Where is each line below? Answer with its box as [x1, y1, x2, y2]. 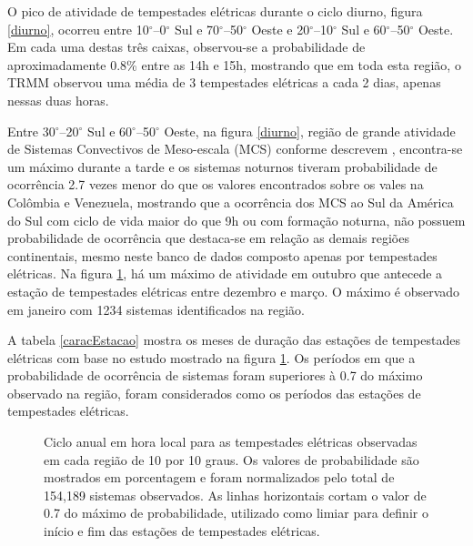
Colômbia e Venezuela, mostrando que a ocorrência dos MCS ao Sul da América [7, 192, 454, 211]
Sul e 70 [175, 19, 220, 38]
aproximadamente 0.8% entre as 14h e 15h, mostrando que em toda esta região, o [7, 55, 461, 74]
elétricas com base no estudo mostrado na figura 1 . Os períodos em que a [7, 348, 416, 367]
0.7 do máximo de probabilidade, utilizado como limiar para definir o [44, 503, 428, 522]
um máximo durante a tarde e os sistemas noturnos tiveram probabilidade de [7, 157, 438, 176]
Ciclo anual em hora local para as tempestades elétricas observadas [44, 432, 418, 451]
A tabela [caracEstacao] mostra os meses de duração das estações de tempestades [7, 330, 460, 349]
